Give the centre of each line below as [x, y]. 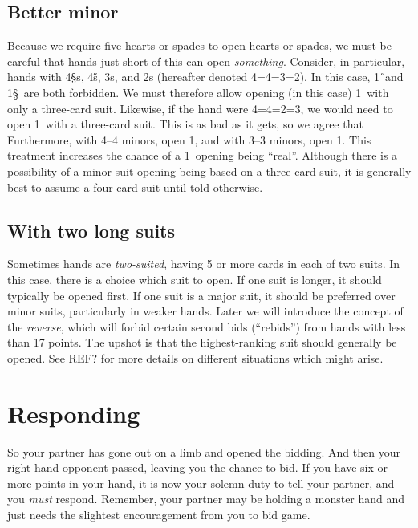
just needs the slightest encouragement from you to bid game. [159, 514]
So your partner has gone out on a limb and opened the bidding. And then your [204, 451]
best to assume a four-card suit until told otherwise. [135, 187]
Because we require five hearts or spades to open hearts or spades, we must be [199, 45]
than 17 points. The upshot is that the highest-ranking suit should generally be [202, 342]
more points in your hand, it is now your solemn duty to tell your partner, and [201, 483]
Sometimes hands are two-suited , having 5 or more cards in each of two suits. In [204, 264]
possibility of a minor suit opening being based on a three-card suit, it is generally [209, 171]
